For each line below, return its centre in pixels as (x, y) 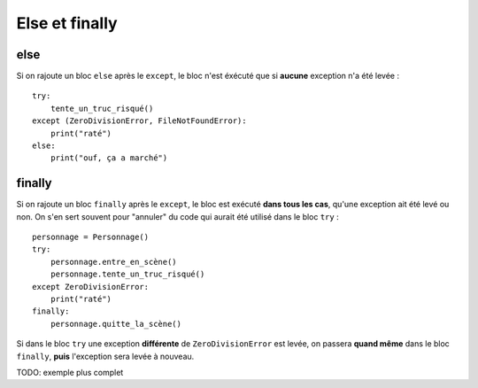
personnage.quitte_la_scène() (116, 324)
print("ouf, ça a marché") (109, 158)
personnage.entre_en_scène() (113, 262)
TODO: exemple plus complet (70, 372)
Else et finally (67, 23)
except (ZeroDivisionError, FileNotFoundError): (139, 121)
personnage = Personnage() (91, 237)
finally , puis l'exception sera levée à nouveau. (105, 356)
